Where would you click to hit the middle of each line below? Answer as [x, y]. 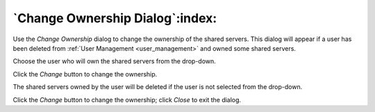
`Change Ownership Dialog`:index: [115, 18]
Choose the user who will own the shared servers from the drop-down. [115, 61]
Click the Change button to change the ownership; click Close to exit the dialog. [127, 99]
